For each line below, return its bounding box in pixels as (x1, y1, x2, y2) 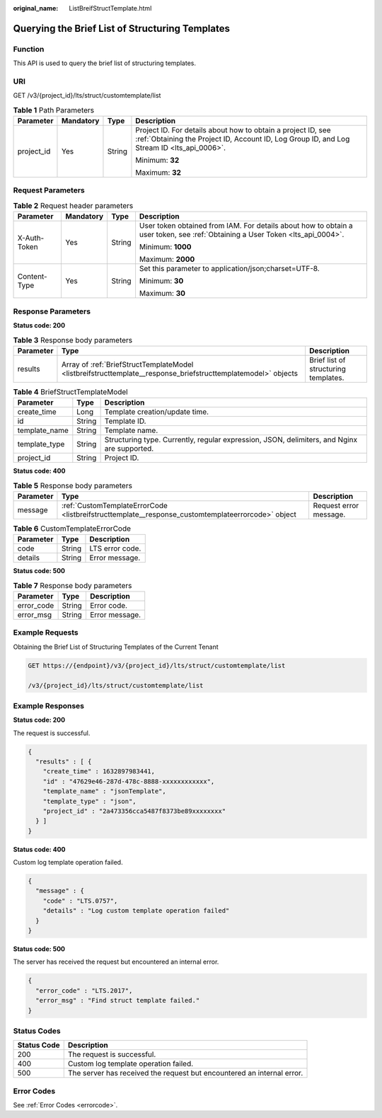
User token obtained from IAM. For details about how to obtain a (139, 221, 353, 231)
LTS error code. (89, 543, 141, 553)
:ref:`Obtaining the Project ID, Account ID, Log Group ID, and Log (135, 134, 350, 144)
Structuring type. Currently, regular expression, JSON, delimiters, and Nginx (104, 435, 358, 445)
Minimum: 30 (139, 276, 184, 286)
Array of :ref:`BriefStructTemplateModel (61, 359, 194, 369)
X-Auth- (17, 234, 45, 243)
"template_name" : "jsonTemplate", (42, 788, 166, 795)
